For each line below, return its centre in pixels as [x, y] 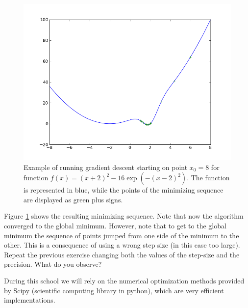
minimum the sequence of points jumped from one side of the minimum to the [122, 235]
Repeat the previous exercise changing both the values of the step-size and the [122, 254]
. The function [208, 178]
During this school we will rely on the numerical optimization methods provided [124, 280]
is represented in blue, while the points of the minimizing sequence [124, 190]
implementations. [30, 300]
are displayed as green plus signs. [73, 199]
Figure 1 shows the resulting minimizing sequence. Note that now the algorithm [124, 216]
